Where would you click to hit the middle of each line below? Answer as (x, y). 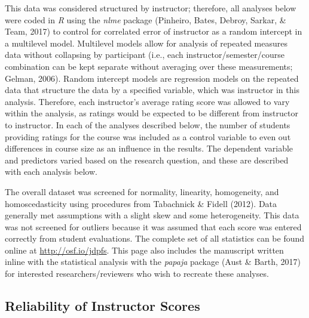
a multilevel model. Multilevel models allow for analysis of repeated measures (146, 43)
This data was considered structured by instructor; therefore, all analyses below (151, 8)
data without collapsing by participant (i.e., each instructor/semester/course (145, 55)
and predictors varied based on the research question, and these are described (147, 160)
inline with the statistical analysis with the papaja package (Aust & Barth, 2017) (153, 262)
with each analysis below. (51, 172)
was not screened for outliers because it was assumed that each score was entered (153, 226)
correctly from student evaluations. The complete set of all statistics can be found (155, 238)
